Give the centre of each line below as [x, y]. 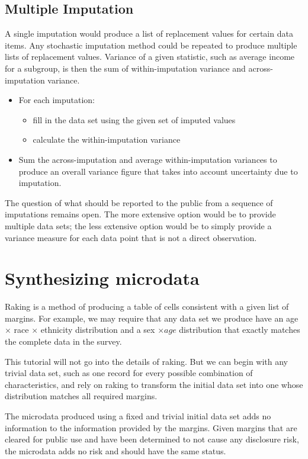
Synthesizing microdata [102, 278]
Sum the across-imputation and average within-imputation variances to [148, 159]
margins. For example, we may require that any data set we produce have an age [152, 318]
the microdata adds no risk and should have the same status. [115, 450]
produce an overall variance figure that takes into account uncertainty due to [158, 171]
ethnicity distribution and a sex [98, 330]
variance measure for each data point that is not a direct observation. [131, 237]
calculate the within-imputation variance [107, 139]
